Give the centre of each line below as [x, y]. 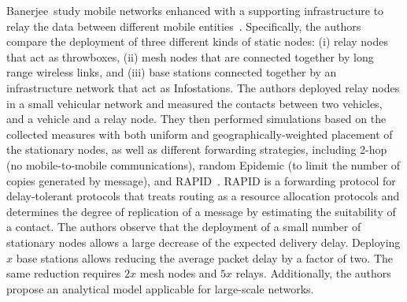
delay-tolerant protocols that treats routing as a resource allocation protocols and [203, 196]
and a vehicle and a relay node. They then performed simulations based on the [196, 119]
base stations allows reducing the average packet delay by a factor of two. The [204, 257]
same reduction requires [64, 273]
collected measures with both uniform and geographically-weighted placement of [200, 134]
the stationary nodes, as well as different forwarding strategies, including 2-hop [197, 149]
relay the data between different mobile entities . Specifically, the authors [184, 26]
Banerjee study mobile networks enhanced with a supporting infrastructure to [195, 10]
